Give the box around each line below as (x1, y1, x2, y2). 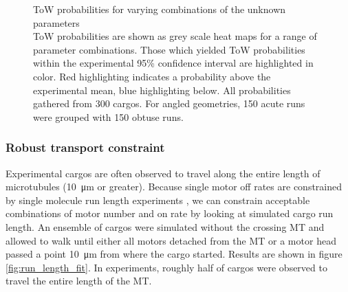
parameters (33, 15, 80, 30)
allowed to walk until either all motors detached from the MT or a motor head (6, 233, 336, 247)
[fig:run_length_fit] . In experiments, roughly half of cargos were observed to (6, 260, 327, 274)
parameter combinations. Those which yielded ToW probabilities (33, 42, 305, 56)
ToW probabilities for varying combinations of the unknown (33, 2, 286, 16)
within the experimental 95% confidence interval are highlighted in (33, 56, 314, 70)
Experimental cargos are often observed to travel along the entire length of (6, 166, 320, 180)
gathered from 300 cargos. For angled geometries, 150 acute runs (33, 96, 305, 111)
